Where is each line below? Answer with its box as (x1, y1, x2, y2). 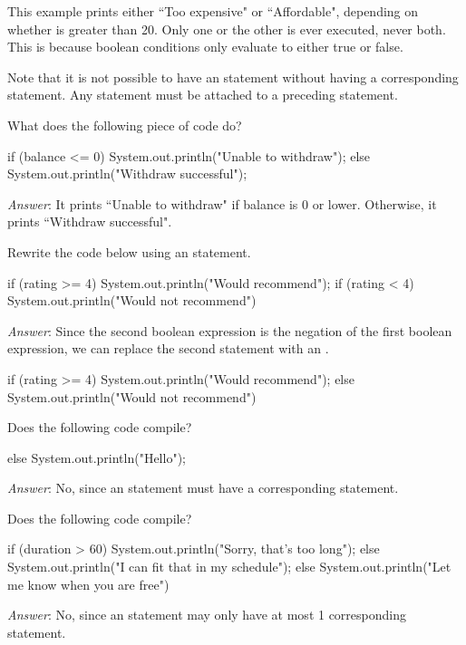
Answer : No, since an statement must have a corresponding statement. (7, 478, 399, 497)
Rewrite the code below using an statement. (7, 242, 251, 261)
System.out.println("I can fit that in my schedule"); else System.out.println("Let (7, 557, 451, 576)
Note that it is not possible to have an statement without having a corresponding (7, 67, 459, 86)
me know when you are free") (7, 574, 170, 593)
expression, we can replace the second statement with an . (7, 339, 329, 358)
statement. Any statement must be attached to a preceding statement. (7, 85, 398, 104)
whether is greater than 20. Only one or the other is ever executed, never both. (7, 19, 446, 38)
